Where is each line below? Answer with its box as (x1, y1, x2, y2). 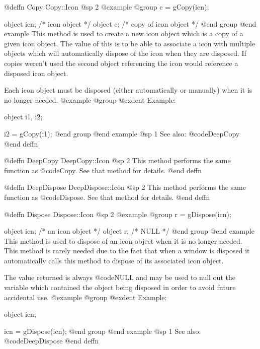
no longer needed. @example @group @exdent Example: (4, 94, 176, 105)
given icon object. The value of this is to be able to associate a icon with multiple (4, 38, 255, 48)
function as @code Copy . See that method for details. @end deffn (4, 165, 202, 175)
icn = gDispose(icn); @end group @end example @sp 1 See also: (4, 325, 201, 336)
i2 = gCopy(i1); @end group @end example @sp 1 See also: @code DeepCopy (4, 128, 240, 138)
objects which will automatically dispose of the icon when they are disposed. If (4, 48, 246, 58)
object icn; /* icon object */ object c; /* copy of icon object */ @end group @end (4, 18, 256, 29)
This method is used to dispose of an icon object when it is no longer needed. (4, 235, 242, 246)
